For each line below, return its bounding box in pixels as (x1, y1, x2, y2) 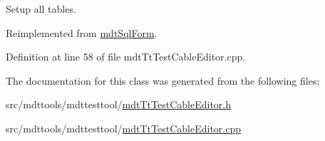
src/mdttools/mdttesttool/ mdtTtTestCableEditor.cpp (6, 120, 241, 135)
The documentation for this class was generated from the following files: (6, 73, 320, 88)
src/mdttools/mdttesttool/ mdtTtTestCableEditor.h (6, 97, 231, 112)
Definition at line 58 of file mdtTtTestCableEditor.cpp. (6, 49, 246, 64)
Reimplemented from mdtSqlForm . (6, 25, 158, 40)
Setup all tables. (6, 1, 76, 16)
